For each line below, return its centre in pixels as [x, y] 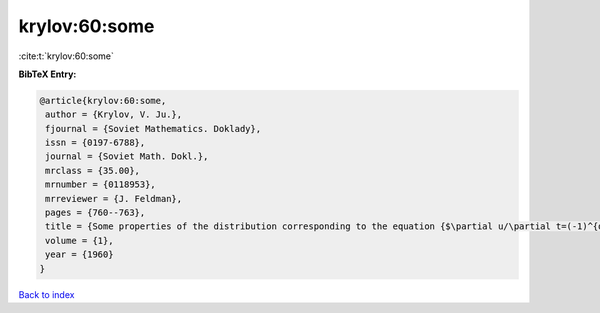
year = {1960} [79, 254]
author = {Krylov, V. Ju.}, [114, 114]
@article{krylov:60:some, [103, 100]
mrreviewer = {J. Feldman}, [114, 198]
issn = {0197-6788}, [95, 143]
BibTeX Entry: [47, 74]
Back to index [46, 294]
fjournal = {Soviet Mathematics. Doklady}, [153, 128]
